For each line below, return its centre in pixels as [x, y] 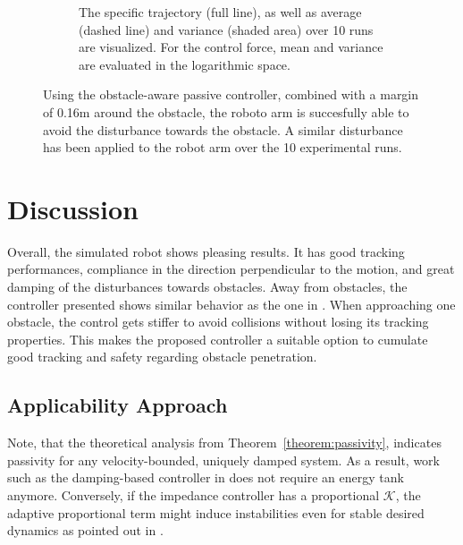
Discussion [73, 208]
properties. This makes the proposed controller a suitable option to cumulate [218, 339]
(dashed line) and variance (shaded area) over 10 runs [226, 29]
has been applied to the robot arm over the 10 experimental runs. [223, 147]
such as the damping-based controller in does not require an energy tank [206, 477]
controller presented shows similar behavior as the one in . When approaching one [231, 304]
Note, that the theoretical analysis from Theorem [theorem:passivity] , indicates [224, 443]
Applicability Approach [118, 405]
